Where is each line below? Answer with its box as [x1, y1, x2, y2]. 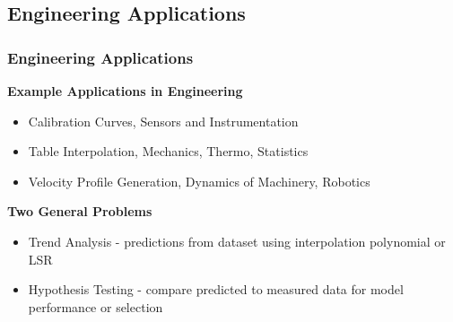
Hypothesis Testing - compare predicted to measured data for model [28, 280, 404, 299]
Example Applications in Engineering [7, 82, 243, 100]
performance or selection [28, 297, 163, 316]
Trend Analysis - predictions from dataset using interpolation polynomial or [28, 231, 446, 250]
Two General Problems [7, 202, 152, 221]
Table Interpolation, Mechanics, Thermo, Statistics [28, 142, 309, 161]
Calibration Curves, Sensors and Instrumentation [28, 111, 299, 130]
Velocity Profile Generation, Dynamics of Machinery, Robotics [28, 171, 370, 190]
